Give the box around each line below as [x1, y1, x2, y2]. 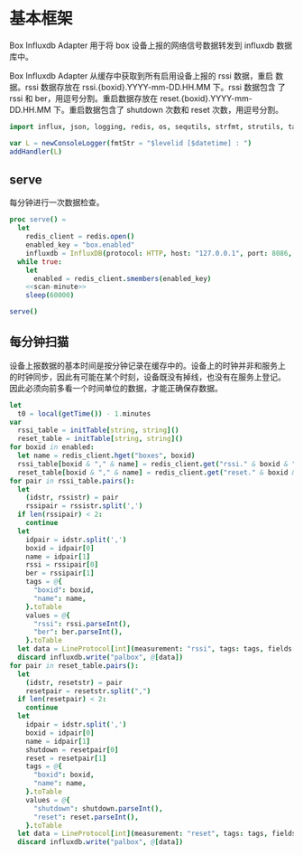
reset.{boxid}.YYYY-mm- [160, 92, 252, 104]
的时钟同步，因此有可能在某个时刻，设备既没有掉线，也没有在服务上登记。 [9, 371, 286, 382]
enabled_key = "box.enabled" [25, 240, 135, 249]
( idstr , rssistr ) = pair [25, 493, 119, 503]
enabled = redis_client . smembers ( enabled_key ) [32, 274, 212, 283]
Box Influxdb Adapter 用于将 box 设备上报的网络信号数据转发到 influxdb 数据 [9, 40, 293, 51]
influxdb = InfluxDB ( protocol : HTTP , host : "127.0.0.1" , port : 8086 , [25, 249, 293, 258]
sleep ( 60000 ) [25, 291, 75, 300]
